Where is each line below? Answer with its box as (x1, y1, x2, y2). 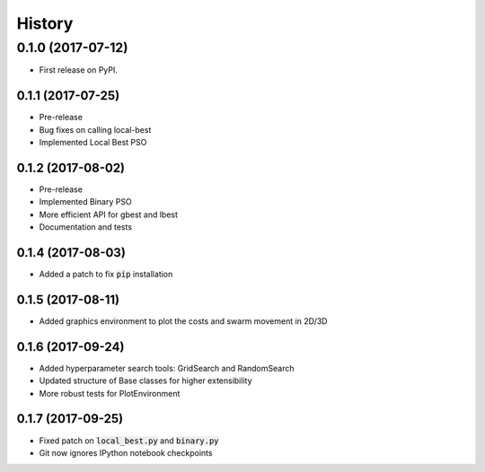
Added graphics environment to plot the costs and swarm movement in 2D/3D (39, 315, 328, 327)
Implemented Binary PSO (39, 197, 132, 207)
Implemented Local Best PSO (39, 137, 147, 148)
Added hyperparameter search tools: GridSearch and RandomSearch (39, 363, 295, 373)
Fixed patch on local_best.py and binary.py (39, 435, 219, 446)
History (16, 13, 74, 33)
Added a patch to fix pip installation (39, 269, 173, 280)
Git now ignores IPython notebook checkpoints (39, 447, 213, 458)
